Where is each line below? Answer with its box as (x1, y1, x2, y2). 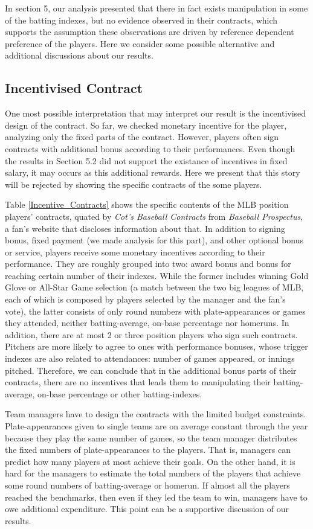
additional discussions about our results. (5, 49, 153, 62)
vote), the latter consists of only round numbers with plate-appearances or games (5, 304, 306, 317)
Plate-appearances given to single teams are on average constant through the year (5, 420, 308, 432)
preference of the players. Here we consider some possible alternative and (5, 37, 275, 50)
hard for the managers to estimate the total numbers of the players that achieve (5, 467, 301, 479)
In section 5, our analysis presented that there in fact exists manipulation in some (5, 2, 308, 14)
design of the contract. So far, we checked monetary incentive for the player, (5, 118, 287, 131)
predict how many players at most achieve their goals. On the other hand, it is (5, 455, 295, 467)
